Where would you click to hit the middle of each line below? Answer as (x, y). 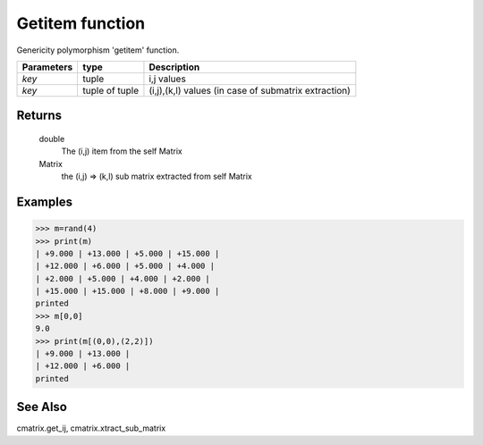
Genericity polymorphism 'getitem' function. (98, 50)
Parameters (47, 67)
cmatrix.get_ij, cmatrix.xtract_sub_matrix (91, 428)
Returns (39, 116)
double (52, 139)
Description (174, 67)
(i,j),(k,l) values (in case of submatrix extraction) (250, 90)
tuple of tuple (110, 90)
